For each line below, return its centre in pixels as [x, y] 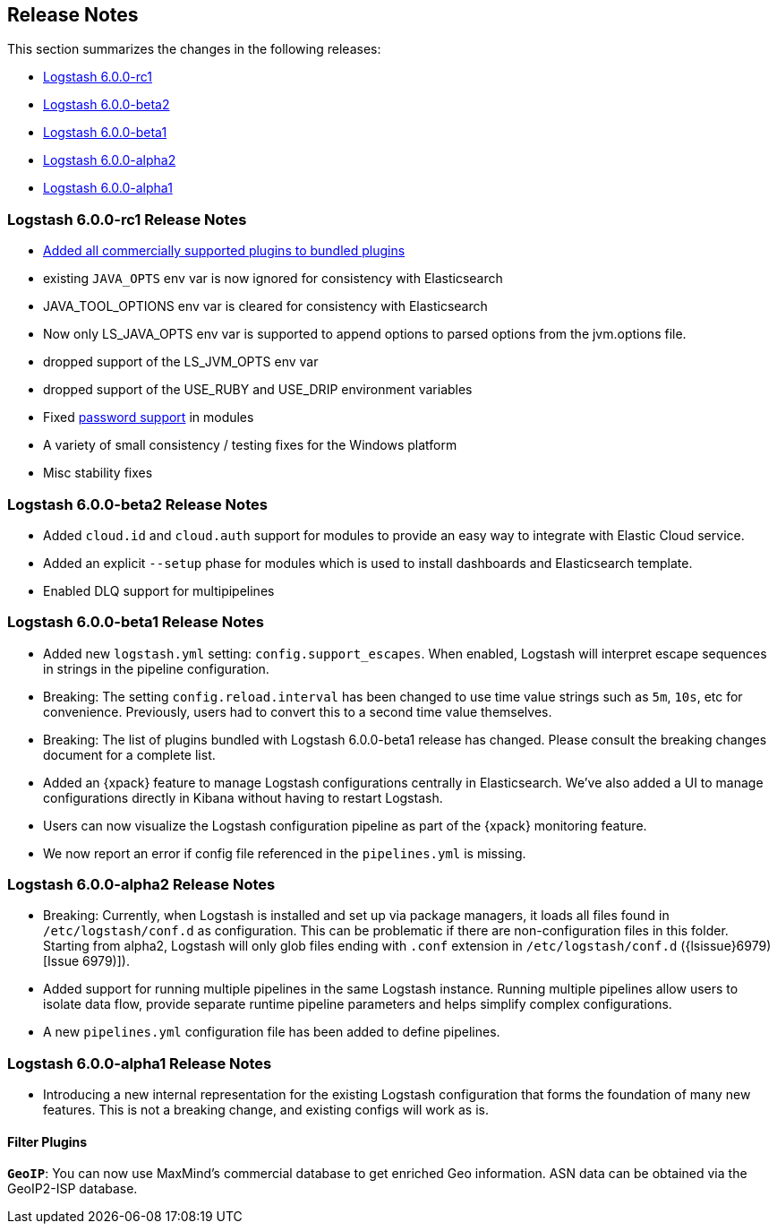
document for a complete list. [129, 754]
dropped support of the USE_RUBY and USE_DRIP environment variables [258, 390]
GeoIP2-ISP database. [73, 1189]
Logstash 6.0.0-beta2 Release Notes [137, 504]
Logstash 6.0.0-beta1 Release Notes [136, 622]
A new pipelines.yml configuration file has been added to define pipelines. [272, 1032]
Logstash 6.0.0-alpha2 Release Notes [141, 885]
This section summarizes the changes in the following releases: [194, 49]
